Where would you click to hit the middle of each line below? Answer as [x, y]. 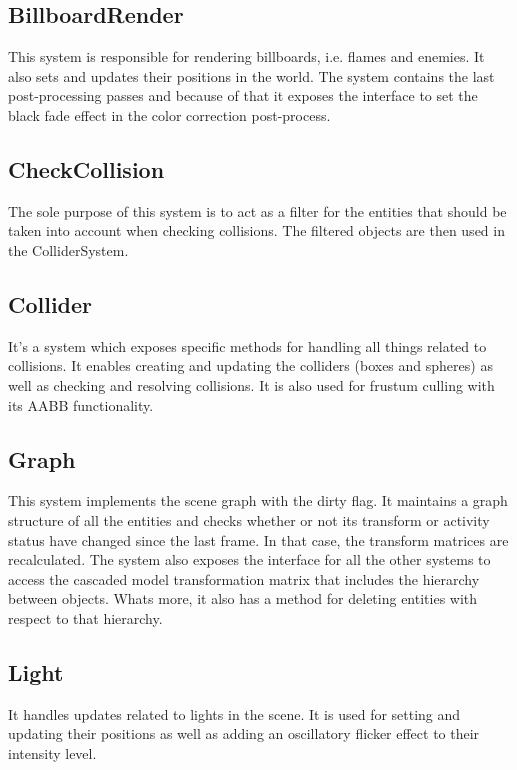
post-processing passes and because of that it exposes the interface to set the [243, 95]
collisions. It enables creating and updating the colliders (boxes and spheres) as [250, 365]
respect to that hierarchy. [85, 617]
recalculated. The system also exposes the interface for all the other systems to [249, 559]
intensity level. [52, 752]
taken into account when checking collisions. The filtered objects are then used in [256, 230]
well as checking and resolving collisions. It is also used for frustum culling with [251, 384]
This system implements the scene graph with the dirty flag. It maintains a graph [258, 500]
